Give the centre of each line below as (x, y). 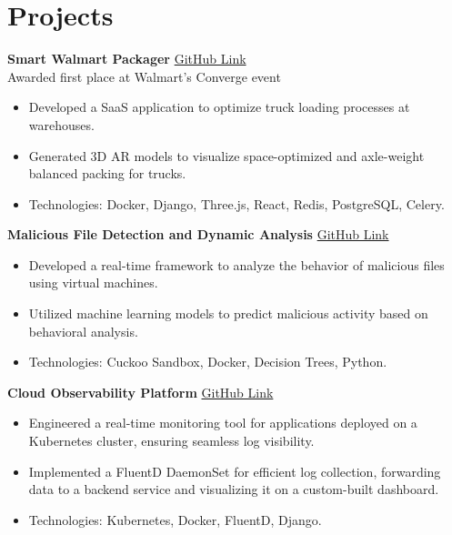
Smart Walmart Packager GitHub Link (127, 59)
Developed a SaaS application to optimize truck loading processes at (219, 107)
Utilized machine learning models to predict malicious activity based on (228, 313)
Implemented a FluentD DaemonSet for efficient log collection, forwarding (235, 471)
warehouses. (61, 124)
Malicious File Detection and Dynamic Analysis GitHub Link (198, 234)
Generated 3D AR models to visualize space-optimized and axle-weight (226, 155)
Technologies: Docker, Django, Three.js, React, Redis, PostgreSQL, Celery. (236, 203)
